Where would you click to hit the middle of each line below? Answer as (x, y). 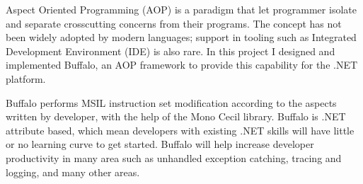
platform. (26, 78)
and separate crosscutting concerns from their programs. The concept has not (174, 23)
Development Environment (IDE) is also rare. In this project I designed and (171, 51)
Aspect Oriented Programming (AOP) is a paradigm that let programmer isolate (181, 9)
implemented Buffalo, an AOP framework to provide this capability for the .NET (182, 65)
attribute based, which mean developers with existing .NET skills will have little (180, 130)
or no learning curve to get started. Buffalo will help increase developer (160, 144)
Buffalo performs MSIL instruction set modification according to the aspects (171, 102)
